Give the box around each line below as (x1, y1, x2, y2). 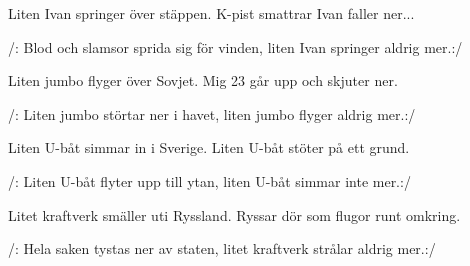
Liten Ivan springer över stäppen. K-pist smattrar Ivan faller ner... (8, 3, 415, 23)
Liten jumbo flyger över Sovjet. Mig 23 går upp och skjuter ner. (8, 70, 398, 91)
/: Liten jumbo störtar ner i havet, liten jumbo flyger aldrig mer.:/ (8, 103, 416, 124)
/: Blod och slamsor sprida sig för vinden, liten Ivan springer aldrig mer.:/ (8, 36, 463, 57)
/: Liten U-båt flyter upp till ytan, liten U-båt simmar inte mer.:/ (8, 170, 411, 191)
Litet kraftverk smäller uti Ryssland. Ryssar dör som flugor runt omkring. (8, 204, 461, 225)
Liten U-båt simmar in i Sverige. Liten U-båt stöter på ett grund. (8, 137, 410, 158)
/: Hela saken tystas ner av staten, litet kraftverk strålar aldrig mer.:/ (8, 238, 436, 259)
